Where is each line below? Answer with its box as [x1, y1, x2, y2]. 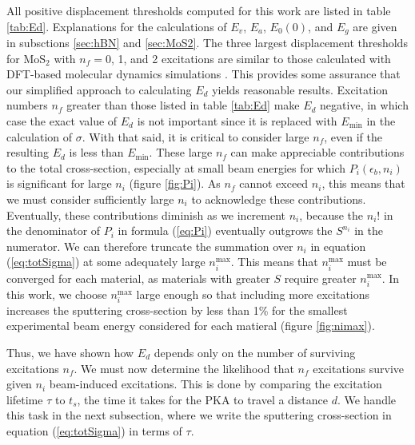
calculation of [6, 128, 73, 145]
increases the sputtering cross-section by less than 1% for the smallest [6, 301, 348, 318]
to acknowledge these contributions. [191, 190, 366, 207]
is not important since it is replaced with [137, 113, 337, 129]
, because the [299, 206, 364, 223]
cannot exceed [239, 175, 309, 192]
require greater [284, 269, 357, 286]
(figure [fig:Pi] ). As [129, 175, 221, 192]
